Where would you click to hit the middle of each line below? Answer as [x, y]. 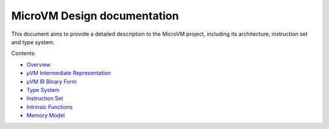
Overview [39, 64]
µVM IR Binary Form [51, 81]
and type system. [33, 42]
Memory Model [46, 116]
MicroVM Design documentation [95, 16]
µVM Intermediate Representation [69, 73]
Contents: [23, 53]
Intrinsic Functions [50, 107]
